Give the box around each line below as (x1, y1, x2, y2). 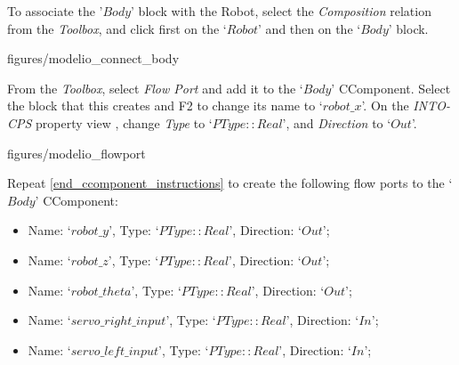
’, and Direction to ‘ (282, 113, 391, 132)
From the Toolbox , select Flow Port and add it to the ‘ (7, 78, 303, 97)
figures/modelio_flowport (7, 143, 146, 162)
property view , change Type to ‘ (36, 113, 213, 132)
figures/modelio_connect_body (7, 49, 180, 68)
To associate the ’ (7, 2, 103, 20)
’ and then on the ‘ (258, 19, 361, 37)
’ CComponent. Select (331, 78, 451, 97)
